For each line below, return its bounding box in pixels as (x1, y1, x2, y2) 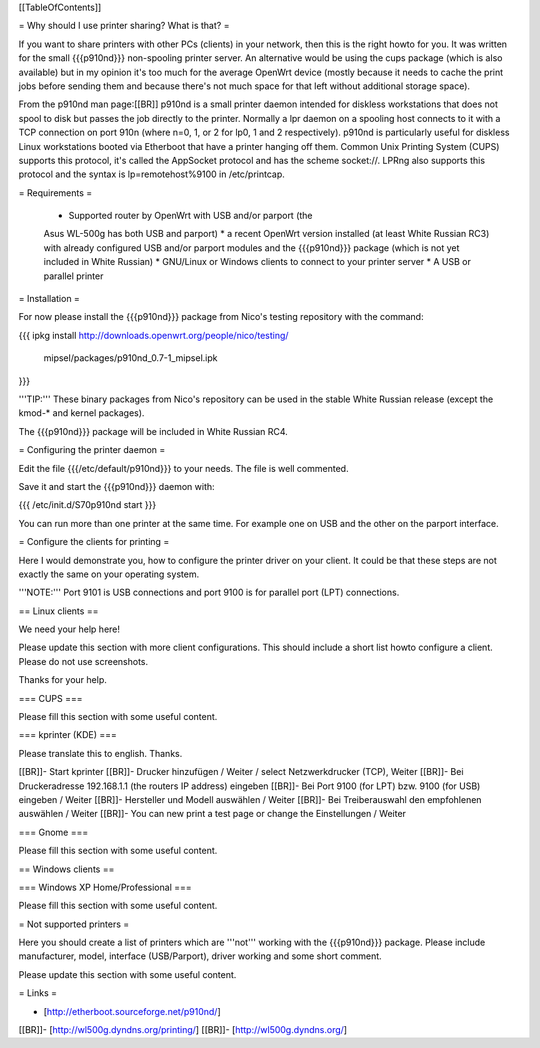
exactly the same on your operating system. (18, 568, 200, 580)
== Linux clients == (18, 605, 99, 617)
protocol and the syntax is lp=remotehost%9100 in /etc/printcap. (18, 168, 285, 180)
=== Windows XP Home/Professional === (18, 881, 192, 893)
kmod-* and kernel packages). (18, 407, 145, 419)
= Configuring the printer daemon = (18, 444, 166, 456)
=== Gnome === (18, 826, 89, 838)
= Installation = (18, 293, 80, 305)
